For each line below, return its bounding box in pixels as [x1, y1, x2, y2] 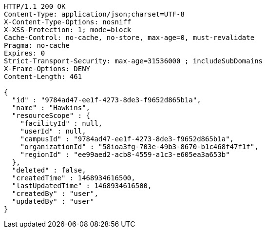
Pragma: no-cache [4, 41, 70, 49]
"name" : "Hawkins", [12, 104, 91, 112]
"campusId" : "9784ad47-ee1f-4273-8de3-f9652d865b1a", [20, 135, 234, 143]
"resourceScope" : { [12, 112, 91, 119]
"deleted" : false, [12, 166, 86, 174]
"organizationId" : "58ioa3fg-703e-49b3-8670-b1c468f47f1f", [20, 143, 259, 151]
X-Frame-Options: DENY [4, 65, 91, 73]
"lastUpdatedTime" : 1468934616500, [12, 182, 152, 190]
